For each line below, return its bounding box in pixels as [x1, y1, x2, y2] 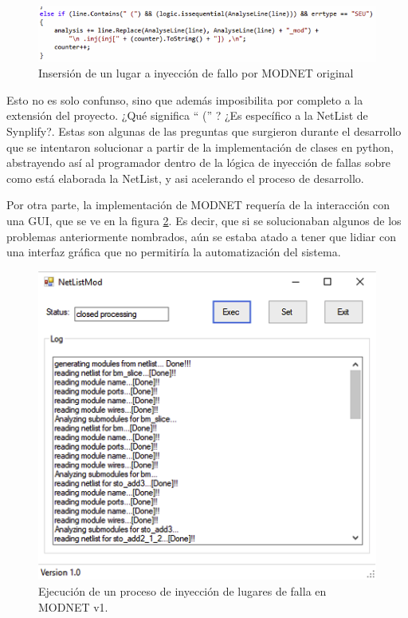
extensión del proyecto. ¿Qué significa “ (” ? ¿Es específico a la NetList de [6, 107, 368, 124]
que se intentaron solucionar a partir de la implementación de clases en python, [6, 138, 394, 155]
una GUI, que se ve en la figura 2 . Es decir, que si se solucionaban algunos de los [6, 212, 402, 229]
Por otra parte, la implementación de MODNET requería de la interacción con [6, 196, 390, 213]
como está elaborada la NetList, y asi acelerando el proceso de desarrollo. [6, 169, 364, 186]
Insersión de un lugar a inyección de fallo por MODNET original [38, 65, 354, 81]
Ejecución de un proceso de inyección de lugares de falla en [38, 583, 327, 600]
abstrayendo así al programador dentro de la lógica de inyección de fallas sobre [6, 154, 390, 171]
